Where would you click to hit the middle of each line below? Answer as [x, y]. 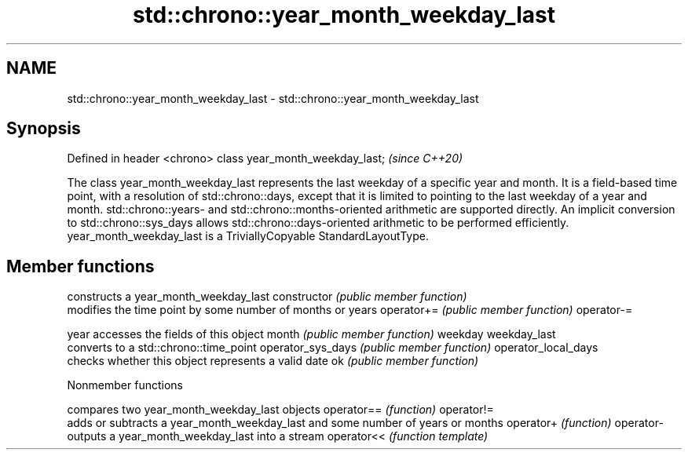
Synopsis [44, 129]
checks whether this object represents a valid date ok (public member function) [273, 361]
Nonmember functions [125, 385]
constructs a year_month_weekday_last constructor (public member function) [267, 297]
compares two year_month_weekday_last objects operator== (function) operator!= [280, 410]
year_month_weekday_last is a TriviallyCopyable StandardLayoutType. [248, 236]
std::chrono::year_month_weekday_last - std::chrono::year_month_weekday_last [273, 98]
